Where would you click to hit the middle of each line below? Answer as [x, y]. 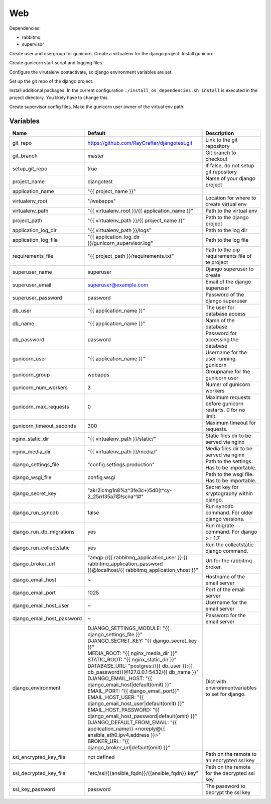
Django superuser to [230, 269]
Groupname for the [228, 371]
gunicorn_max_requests [41, 407]
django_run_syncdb [35, 513]
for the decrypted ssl [230, 773]
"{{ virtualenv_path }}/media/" [123, 451]
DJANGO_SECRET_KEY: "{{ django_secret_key [142, 641]
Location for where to [231, 197]
